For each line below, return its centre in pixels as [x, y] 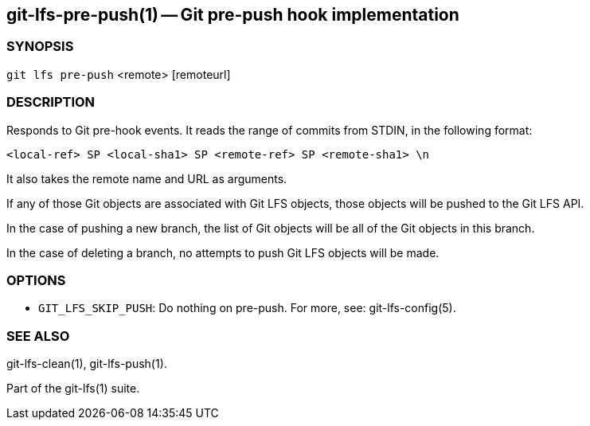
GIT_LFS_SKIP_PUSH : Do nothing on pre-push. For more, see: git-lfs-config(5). [247, 308]
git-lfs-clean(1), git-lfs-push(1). [87, 364]
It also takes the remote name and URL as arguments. [147, 178]
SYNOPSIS [40, 47]
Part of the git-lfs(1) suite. [73, 389]
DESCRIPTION [51, 102]
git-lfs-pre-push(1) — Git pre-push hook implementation [233, 15]
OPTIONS [36, 280]
